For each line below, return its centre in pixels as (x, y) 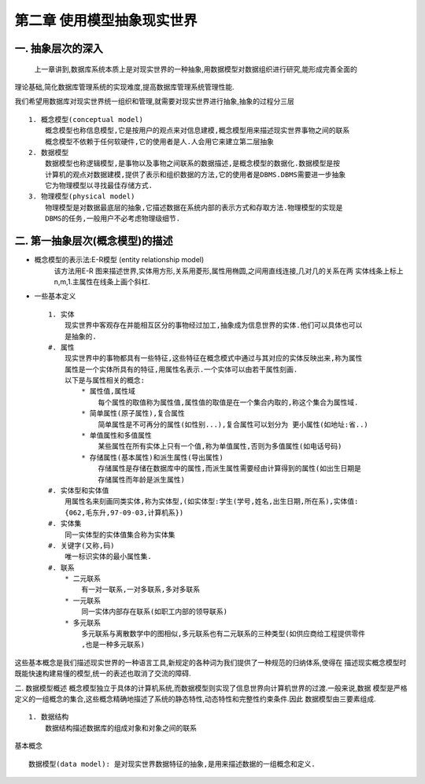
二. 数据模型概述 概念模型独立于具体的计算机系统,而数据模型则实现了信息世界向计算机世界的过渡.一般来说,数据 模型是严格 (211, 688)
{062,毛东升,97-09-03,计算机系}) (124, 512)
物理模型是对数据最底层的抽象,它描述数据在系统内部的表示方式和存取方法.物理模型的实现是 (194, 207)
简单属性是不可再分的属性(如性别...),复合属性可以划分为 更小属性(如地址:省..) (233, 424)
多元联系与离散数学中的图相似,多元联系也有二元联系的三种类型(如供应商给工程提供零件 (224, 634)
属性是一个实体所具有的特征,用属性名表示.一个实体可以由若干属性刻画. (181, 369)
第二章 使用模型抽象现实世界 (106, 20)
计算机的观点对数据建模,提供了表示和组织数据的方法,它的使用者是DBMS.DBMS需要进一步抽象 (195, 174)
